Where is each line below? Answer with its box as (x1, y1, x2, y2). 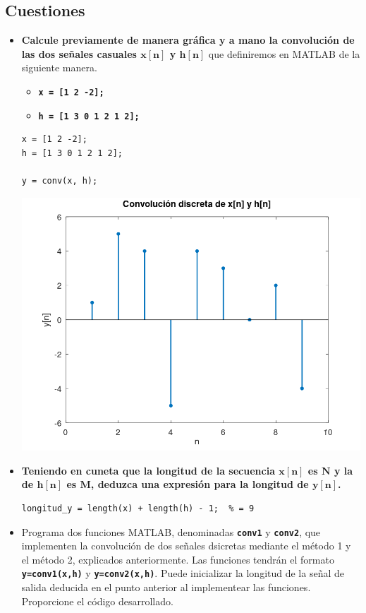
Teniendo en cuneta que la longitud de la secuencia (21, 463, 275, 477)
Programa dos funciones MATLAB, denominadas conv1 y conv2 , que (21, 524, 321, 539)
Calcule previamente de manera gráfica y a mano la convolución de (21, 32, 355, 47)
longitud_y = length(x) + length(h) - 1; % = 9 (21, 503, 255, 513)
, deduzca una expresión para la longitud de (90, 477, 309, 492)
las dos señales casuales (21, 46, 137, 61)
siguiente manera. (21, 60, 97, 75)
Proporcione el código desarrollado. (21, 593, 173, 608)
